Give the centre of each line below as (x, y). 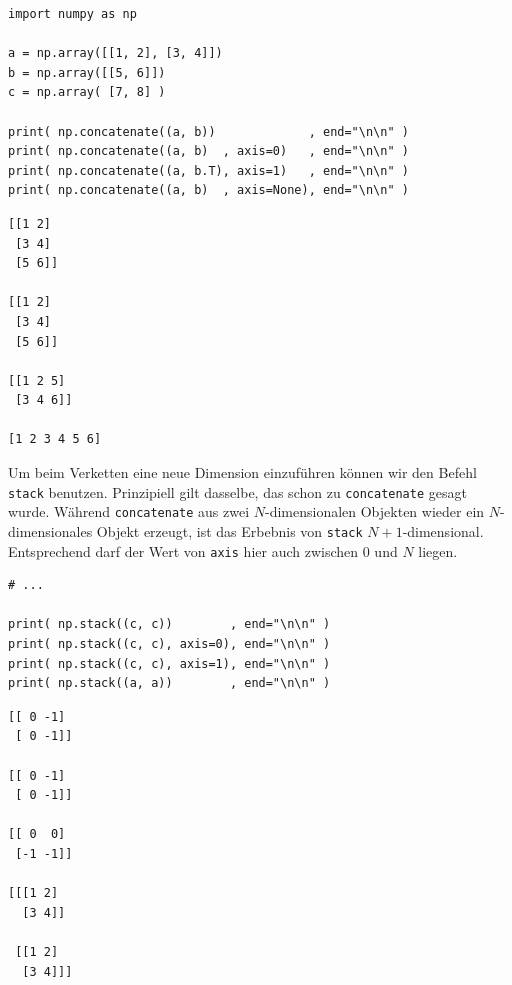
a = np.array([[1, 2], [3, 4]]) (115, 53)
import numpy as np (72, 14)
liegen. (438, 550)
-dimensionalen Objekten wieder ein (374, 511)
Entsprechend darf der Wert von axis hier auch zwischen (183, 550)
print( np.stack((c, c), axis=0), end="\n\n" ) (169, 644)
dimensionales (50, 530)
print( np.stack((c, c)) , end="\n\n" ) (169, 624)
